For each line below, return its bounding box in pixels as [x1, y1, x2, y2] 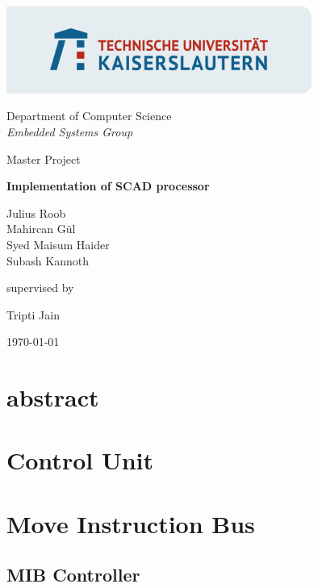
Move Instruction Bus [6, 507, 255, 540]
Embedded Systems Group [6, 123, 133, 140]
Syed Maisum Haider [6, 236, 110, 252]
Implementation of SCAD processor [6, 177, 210, 194]
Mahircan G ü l [6, 220, 76, 237]
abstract [6, 381, 99, 414]
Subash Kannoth [6, 252, 90, 269]
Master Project [6, 150, 81, 167]
